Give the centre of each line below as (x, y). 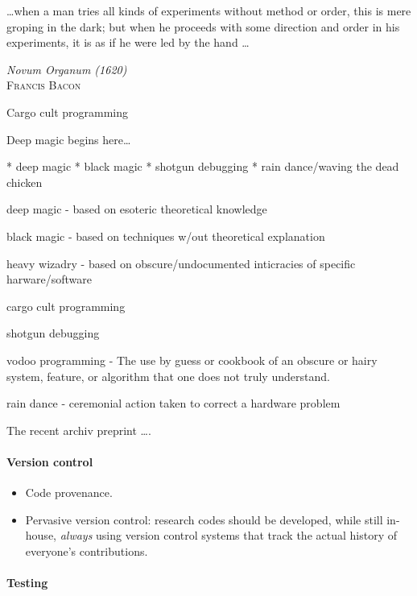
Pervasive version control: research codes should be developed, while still (204, 519)
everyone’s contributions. (87, 550)
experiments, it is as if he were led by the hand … (128, 42)
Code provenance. (69, 493)
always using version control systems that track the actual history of (228, 535)
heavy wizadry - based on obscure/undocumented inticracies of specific (181, 263)
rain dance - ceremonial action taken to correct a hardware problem (173, 403)
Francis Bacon (44, 85)
